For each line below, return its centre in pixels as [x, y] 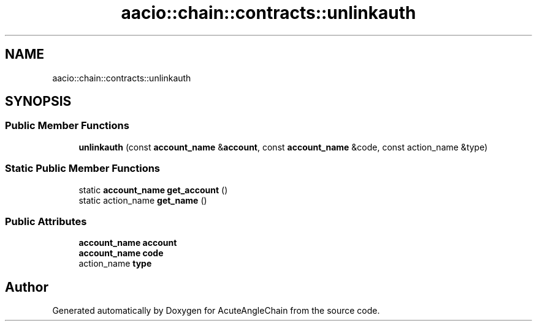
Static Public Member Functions [83, 169]
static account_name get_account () [153, 190]
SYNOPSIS [38, 102]
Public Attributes [46, 221]
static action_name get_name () [143, 200]
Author [27, 287]
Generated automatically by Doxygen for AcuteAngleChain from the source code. [216, 311]
